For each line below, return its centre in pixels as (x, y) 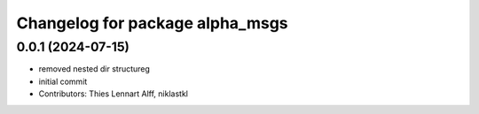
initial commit (63, 81)
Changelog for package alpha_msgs (152, 23)
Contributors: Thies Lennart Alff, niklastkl (113, 94)
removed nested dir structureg (94, 69)
